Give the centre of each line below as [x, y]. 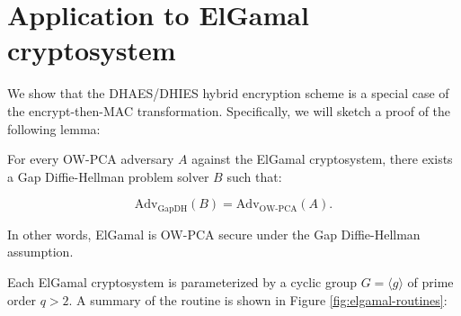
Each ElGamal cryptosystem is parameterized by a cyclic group [182, 281]
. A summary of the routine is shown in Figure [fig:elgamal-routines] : [258, 299]
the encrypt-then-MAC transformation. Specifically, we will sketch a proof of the [229, 110]
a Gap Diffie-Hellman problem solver [108, 176]
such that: [254, 176]
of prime [430, 281]
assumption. [40, 252]
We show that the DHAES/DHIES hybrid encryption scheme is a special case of [228, 93]
